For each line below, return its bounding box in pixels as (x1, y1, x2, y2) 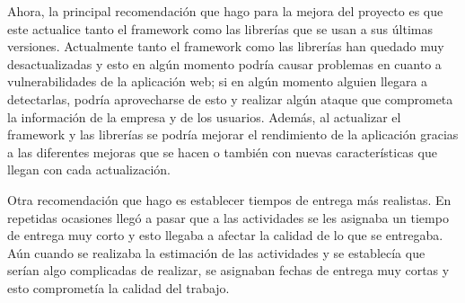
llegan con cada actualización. (7, 160, 171, 179)
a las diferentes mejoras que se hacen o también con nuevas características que (7, 142, 437, 161)
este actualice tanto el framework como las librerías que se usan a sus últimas (7, 19, 433, 38)
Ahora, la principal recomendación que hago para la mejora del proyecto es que (7, 2, 443, 20)
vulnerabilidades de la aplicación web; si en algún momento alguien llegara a (7, 72, 428, 91)
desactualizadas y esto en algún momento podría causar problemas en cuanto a (7, 54, 442, 73)
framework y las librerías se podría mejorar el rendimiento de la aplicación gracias (7, 125, 459, 144)
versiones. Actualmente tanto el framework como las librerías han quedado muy (7, 37, 444, 56)
